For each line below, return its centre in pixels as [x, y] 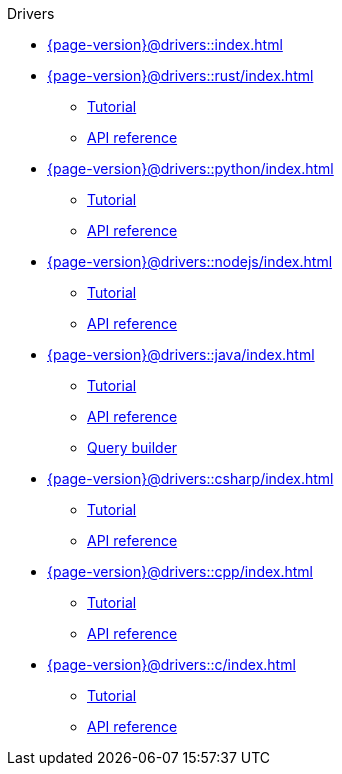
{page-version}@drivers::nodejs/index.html [190, 261]
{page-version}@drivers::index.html [165, 44]
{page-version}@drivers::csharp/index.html [190, 478]
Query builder [132, 447]
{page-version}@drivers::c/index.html [171, 664]
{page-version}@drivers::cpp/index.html [180, 571]
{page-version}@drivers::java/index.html [181, 354]
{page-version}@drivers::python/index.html [190, 168]
